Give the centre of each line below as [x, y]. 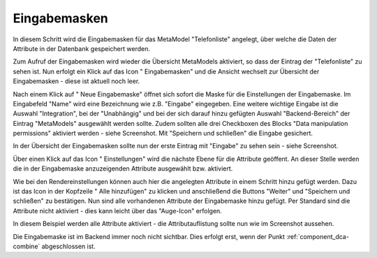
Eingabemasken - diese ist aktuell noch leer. [76, 81]
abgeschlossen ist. [68, 246]
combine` [27, 246]
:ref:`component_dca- [318, 236]
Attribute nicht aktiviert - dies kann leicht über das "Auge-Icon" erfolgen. [118, 210]
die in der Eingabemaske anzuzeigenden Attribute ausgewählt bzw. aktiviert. [123, 169]
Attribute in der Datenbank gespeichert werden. [81, 48]
